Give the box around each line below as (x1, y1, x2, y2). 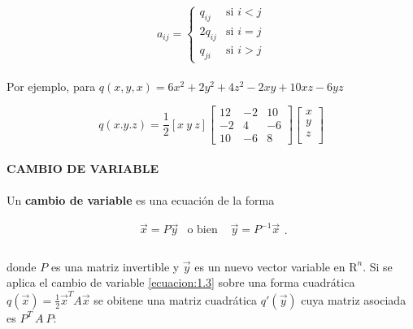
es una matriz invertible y (50, 258, 180, 275)
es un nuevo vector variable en (194, 258, 346, 275)
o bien (187, 224, 218, 236)
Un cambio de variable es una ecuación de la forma (7, 192, 275, 209)
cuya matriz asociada (301, 291, 406, 308)
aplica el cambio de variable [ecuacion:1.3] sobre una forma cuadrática (7, 274, 355, 291)
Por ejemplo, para (7, 77, 96, 94)
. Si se (363, 258, 393, 275)
